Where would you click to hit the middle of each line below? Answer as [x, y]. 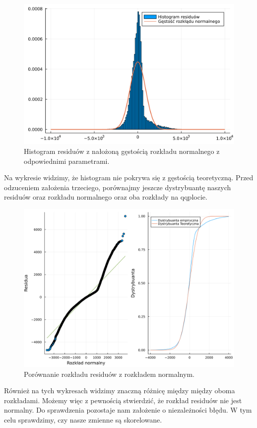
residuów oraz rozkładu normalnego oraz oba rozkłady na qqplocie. [106, 197]
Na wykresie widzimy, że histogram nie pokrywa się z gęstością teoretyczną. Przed [129, 178]
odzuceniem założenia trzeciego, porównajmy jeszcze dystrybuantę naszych [118, 187]
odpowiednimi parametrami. [67, 161]
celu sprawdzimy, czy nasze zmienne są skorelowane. [83, 419]
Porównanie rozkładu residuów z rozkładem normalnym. [109, 374]
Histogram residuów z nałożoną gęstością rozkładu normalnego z [122, 151]
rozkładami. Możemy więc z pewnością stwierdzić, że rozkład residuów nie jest [123, 400]
